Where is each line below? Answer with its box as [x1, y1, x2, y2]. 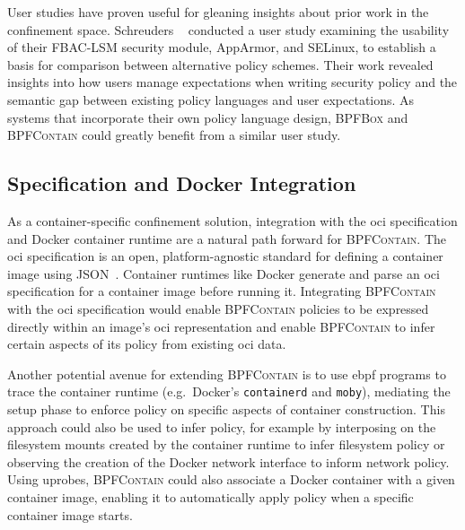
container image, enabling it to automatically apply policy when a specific [7, 487, 414, 506]
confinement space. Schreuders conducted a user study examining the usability [7, 20, 450, 39]
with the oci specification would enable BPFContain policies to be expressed [7, 299, 429, 317]
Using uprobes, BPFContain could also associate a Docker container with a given [7, 470, 455, 489]
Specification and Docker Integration [7, 169, 356, 197]
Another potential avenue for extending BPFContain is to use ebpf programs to [7, 364, 446, 383]
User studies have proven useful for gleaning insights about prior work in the [7, 3, 429, 21]
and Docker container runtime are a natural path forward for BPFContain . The [7, 229, 447, 248]
